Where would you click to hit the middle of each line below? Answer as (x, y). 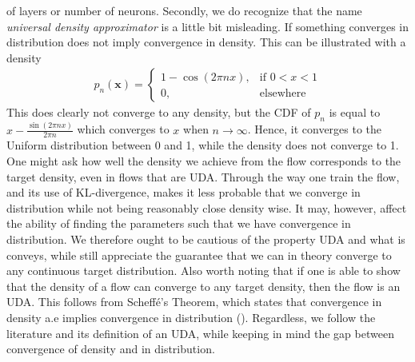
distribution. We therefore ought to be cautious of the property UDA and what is (206, 239)
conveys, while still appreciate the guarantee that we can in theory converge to (199, 255)
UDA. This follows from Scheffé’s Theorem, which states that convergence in (194, 302)
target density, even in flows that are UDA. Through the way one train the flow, (203, 176)
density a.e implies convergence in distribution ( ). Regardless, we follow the (191, 317)
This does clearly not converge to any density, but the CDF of (159, 112)
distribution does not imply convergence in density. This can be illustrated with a (206, 42)
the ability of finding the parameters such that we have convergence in (179, 223)
